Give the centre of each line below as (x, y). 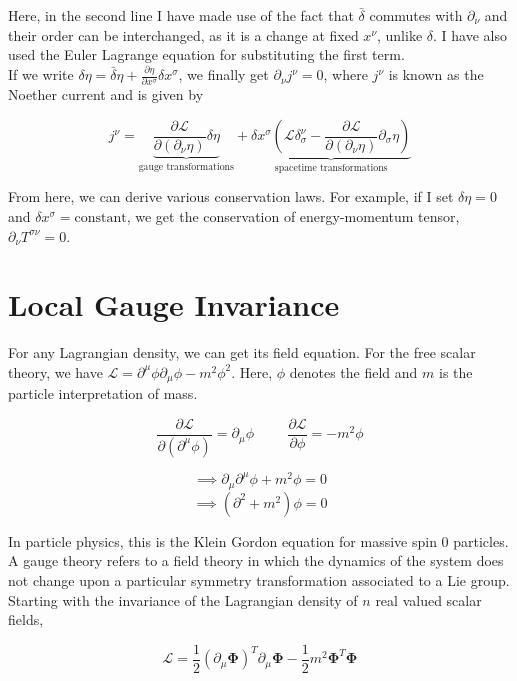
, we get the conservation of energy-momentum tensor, (293, 216)
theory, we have (55, 371)
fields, (26, 619)
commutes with (416, 15)
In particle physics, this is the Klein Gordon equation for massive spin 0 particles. (258, 540)
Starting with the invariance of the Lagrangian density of (183, 599)
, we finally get (223, 74)
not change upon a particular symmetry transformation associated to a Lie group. (259, 580)
